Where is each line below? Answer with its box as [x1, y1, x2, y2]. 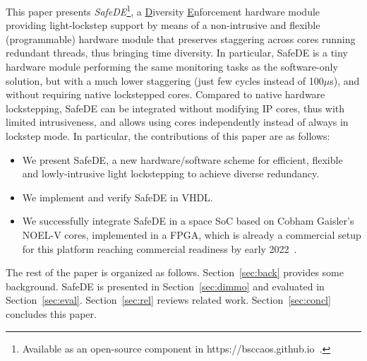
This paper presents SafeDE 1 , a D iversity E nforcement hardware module [6, 2, 320, 18]
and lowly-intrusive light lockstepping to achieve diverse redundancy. [22, 166, 320, 181]
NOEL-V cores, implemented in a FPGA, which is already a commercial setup [22, 227, 361, 242]
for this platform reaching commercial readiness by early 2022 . [22, 241, 297, 256]
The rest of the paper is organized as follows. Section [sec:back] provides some [6, 265, 344, 280]
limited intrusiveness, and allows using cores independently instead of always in [6, 114, 349, 129]
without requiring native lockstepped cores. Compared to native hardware [6, 87, 325, 102]
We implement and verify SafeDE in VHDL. [22, 189, 213, 204]
